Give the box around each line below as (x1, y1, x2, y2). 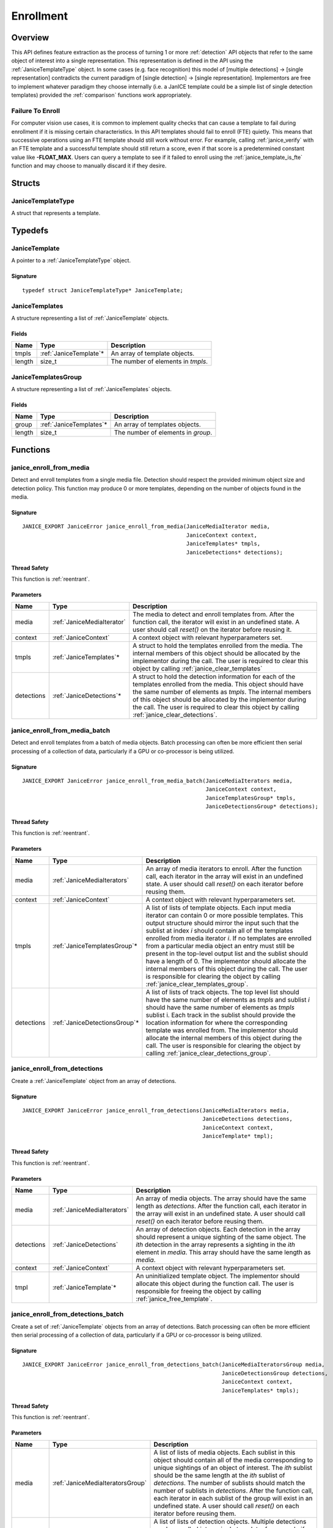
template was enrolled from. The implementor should (145, 1026, 299, 1034)
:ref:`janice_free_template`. (135, 1295, 213, 1303)
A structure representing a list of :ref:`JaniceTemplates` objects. (11, 386, 172, 393)
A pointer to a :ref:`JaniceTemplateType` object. (11, 257, 131, 264)
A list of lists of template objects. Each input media (145, 903, 291, 912)
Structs (11, 178, 40, 188)
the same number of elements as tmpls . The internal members (132, 688, 312, 696)
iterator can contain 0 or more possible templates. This (145, 911, 304, 919)
